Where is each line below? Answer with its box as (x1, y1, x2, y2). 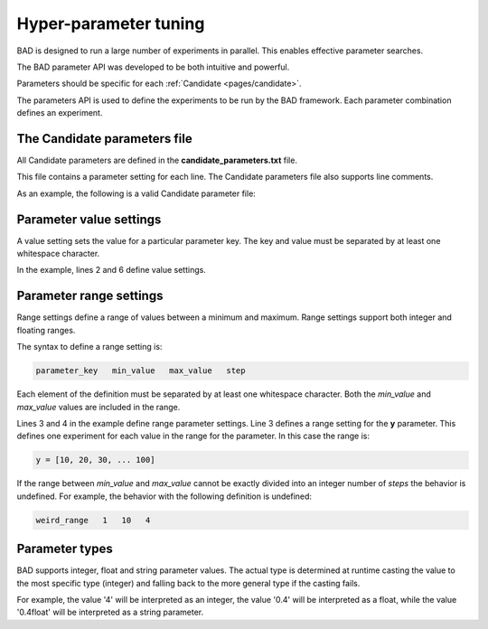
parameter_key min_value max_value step (35, 366, 246, 376)
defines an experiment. (16, 108, 103, 118)
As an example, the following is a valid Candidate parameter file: (16, 188, 257, 199)
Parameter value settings (16, 211, 162, 227)
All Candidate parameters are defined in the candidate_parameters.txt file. (16, 155, 298, 166)
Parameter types (16, 541, 113, 557)
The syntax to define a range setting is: (16, 342, 163, 352)
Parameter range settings (16, 288, 164, 304)
